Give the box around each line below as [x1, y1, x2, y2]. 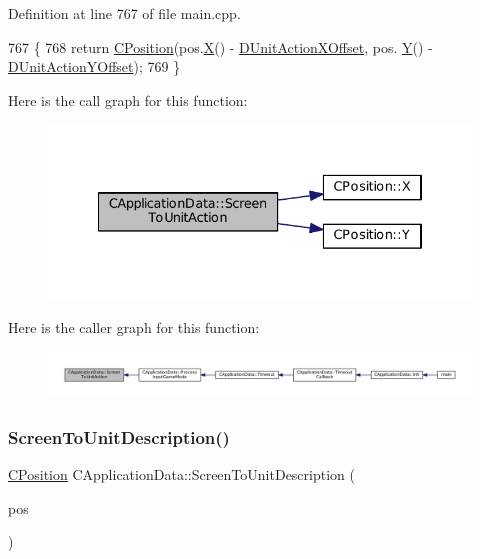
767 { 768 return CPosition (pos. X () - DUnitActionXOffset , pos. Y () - [8, 36, 433, 57]
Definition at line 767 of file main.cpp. [8, 3, 241, 23]
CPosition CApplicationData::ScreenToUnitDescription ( [8, 464, 355, 485]
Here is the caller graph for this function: [8, 317, 260, 338]
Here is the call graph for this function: [8, 89, 248, 110]
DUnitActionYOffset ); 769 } [8, 56, 181, 77]
